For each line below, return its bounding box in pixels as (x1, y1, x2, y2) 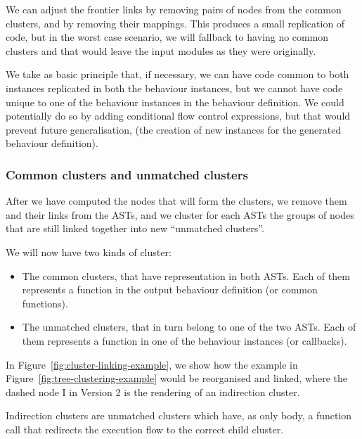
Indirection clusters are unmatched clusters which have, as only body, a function (6, 408, 352, 423)
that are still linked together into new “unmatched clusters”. (6, 221, 264, 236)
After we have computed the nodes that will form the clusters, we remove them (6, 193, 347, 208)
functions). (22, 295, 68, 310)
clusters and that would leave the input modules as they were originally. (6, 43, 316, 58)
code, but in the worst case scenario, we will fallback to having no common (6, 30, 329, 44)
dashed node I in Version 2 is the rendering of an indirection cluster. (6, 384, 300, 399)
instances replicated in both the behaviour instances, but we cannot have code (6, 80, 343, 95)
